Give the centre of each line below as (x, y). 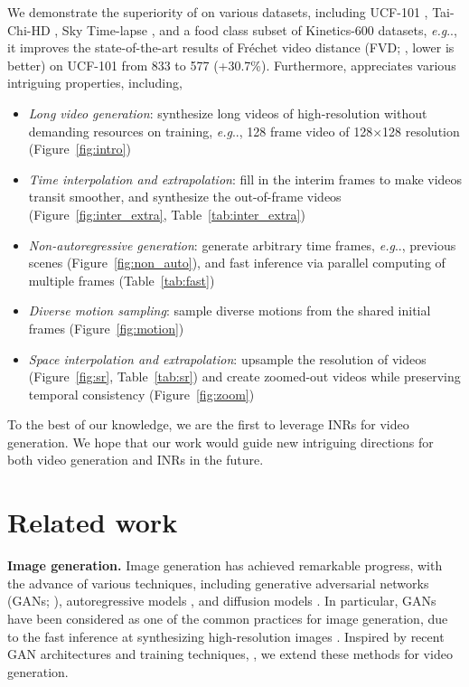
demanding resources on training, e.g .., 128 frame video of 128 (201, 131)
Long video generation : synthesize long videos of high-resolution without (228, 113)
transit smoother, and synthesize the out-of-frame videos (185, 197)
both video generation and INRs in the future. (136, 460)
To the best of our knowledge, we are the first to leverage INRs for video (208, 424)
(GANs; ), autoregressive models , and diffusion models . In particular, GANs (222, 601)
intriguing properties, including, (95, 83)
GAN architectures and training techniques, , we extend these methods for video (230, 654)
